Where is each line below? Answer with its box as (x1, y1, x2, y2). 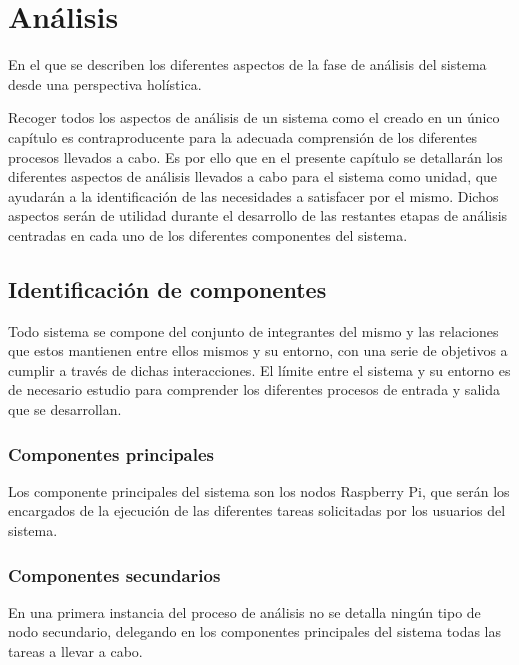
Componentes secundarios (8, 562, 221, 587)
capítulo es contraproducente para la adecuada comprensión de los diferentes (8, 126, 478, 147)
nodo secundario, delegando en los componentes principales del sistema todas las (8, 621, 502, 642)
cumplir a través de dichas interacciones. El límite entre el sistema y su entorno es (8, 359, 511, 380)
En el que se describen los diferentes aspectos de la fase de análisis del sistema (8, 54, 487, 75)
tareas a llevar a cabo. (8, 641, 143, 662)
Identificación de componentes (8, 273, 327, 304)
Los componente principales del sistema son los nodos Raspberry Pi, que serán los (8, 480, 510, 501)
